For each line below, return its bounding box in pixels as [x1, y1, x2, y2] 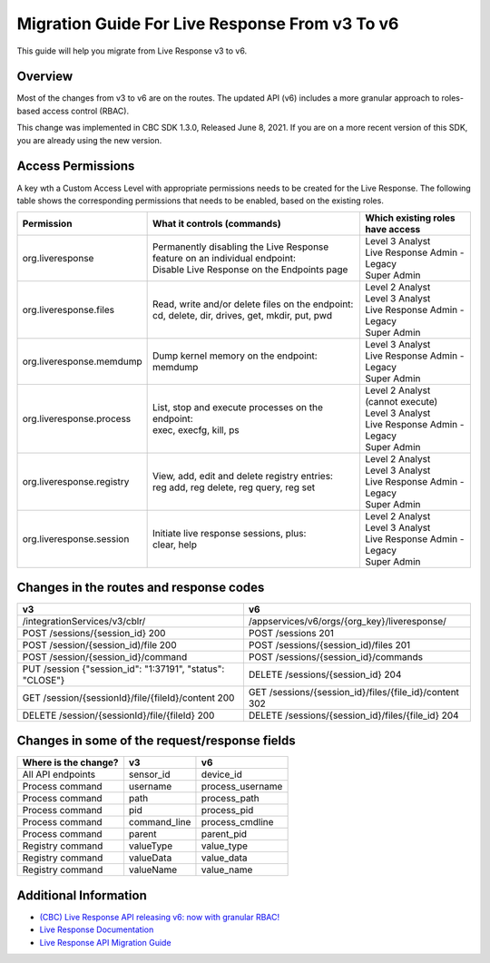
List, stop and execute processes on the [152, 401, 324, 414]
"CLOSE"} [22, 673, 65, 686]
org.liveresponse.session [22, 533, 130, 545]
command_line [128, 816, 191, 829]
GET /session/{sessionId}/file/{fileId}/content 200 [22, 691, 235, 703]
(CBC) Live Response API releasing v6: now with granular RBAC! [39, 911, 280, 922]
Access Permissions [16, 159, 135, 174]
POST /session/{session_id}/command [22, 650, 188, 663]
